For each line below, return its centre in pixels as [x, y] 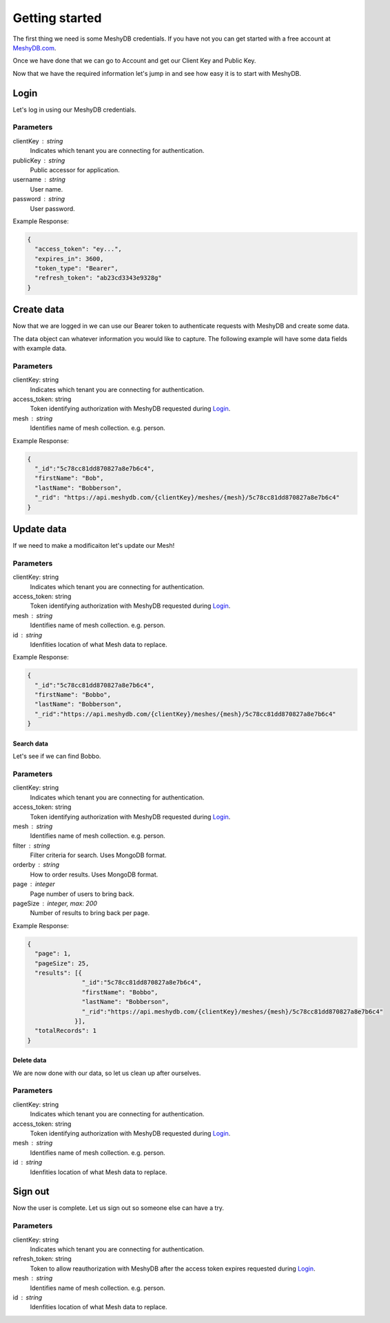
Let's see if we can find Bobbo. [57, 756]
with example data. [40, 349]
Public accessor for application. [75, 170]
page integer [34, 884]
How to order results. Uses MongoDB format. [94, 874]
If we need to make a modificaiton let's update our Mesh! [94, 546]
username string [39, 180]
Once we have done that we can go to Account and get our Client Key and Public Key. [134, 61]
